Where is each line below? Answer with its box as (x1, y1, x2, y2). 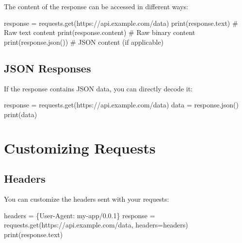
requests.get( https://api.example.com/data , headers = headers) (4, 220, 188, 230)
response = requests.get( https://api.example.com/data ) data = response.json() (4, 100, 239, 110)
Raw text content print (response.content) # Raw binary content (4, 27, 195, 37)
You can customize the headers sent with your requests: (4, 193, 169, 204)
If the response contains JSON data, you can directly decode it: (4, 83, 193, 93)
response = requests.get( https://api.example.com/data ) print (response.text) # (4, 17, 238, 28)
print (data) (4, 109, 37, 119)
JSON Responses (4, 60, 91, 75)
